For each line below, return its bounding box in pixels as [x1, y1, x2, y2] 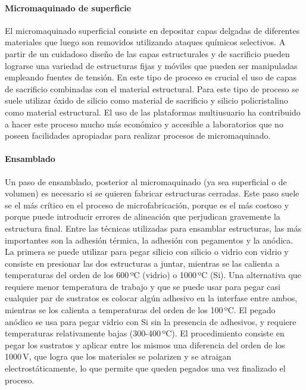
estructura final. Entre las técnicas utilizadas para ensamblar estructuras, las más [5, 221, 302, 234]
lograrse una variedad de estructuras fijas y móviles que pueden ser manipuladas [5, 59, 298, 71]
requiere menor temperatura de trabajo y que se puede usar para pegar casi [5, 280, 280, 292]
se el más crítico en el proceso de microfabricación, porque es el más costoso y [5, 198, 289, 211]
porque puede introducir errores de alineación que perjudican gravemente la [5, 210, 280, 223]
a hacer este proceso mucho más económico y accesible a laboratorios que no [5, 117, 283, 130]
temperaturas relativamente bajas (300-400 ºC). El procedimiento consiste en [5, 327, 285, 339]
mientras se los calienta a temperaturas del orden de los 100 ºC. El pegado [5, 304, 276, 316]
